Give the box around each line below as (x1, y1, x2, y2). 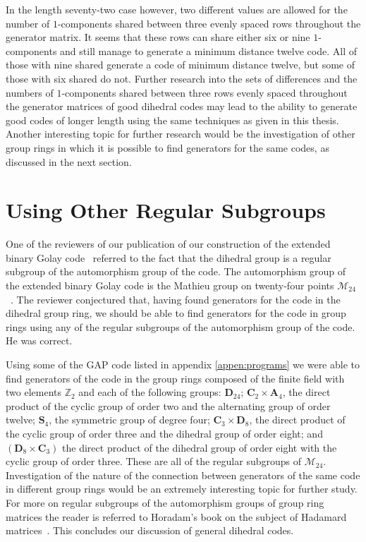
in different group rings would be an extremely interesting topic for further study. (6, 481, 358, 496)
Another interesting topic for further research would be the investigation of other (6, 126, 355, 141)
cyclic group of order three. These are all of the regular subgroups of (6, 454, 301, 469)
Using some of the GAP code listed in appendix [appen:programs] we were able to (6, 357, 360, 371)
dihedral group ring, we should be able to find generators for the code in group (6, 306, 346, 320)
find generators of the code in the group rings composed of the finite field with (6, 371, 345, 385)
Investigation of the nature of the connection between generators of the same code (6, 467, 360, 482)
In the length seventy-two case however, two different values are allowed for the (6, 2, 348, 16)
